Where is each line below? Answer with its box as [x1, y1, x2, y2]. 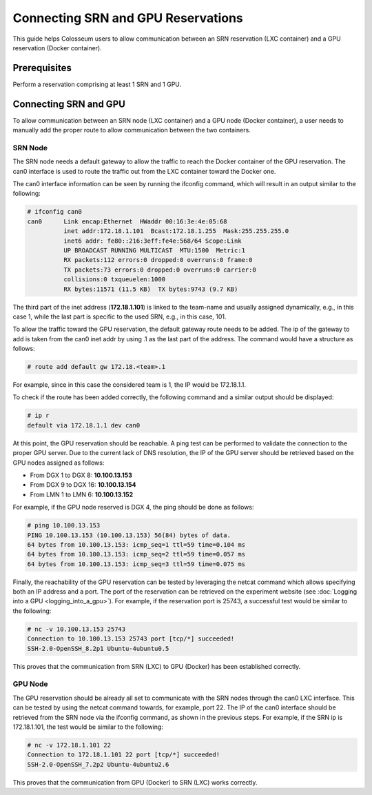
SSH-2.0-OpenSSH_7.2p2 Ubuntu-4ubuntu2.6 [27, 761, 169, 768]
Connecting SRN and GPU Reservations [12, 10, 244, 26]
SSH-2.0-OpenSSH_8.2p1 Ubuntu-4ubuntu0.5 [27, 645, 169, 652]
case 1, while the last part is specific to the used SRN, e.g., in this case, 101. [12, 312, 227, 321]
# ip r [27, 412, 50, 420]
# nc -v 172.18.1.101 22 [27, 741, 112, 749]
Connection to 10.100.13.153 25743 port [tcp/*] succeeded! [27, 635, 235, 643]
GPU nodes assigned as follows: [12, 459, 105, 467]
